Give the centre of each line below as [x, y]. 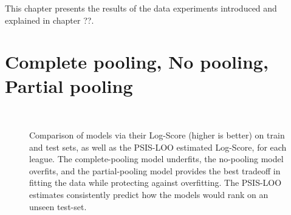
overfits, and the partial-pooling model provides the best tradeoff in [155, 170]
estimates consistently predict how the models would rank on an [149, 195]
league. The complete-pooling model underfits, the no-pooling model [156, 159]
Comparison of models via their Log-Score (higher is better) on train [157, 135]
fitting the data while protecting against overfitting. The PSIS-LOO [156, 183]
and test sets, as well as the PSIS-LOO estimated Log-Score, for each [158, 147]
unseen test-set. [58, 206]
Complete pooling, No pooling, [137, 62]
